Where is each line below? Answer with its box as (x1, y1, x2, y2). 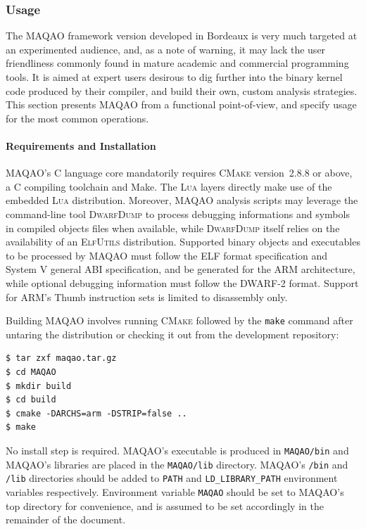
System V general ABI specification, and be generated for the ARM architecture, (6, 262, 355, 276)
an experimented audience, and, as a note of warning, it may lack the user (6, 42, 326, 56)
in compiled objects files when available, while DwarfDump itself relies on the (6, 220, 340, 235)
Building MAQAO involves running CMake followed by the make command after (6, 313, 353, 328)
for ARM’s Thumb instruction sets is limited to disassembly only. (6, 289, 288, 304)
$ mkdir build (6, 381, 72, 391)
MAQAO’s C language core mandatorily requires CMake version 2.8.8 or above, (6, 165, 353, 180)
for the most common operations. (6, 110, 149, 125)
